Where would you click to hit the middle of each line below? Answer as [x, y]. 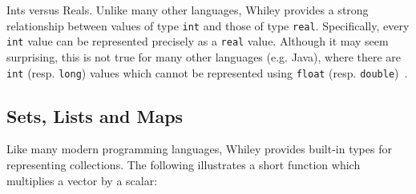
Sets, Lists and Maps [95, 115]
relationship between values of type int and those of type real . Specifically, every [208, 25]
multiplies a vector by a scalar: [82, 180]
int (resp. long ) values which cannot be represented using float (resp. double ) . [207, 72]
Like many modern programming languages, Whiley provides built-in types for [199, 149]
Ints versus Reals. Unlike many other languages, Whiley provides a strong [188, 10]
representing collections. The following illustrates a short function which [184, 164]
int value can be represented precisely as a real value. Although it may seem [198, 41]
